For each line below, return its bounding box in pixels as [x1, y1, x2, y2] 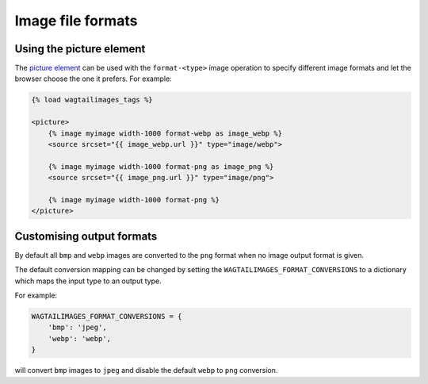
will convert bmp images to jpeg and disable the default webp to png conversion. [14, 366, 278, 375]
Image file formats [14, 12, 138, 29]
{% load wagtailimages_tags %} [31, 95, 154, 105]
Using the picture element [14, 42, 146, 56]
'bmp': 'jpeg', [48, 323, 107, 332]
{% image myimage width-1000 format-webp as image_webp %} [48, 129, 283, 138]
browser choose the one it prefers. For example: [14, 74, 172, 83]
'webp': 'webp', [48, 334, 111, 343]
